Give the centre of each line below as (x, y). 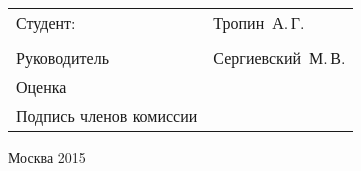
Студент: (46, 22)
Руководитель (62, 57)
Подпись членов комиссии (107, 115)
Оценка (41, 86)
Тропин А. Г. (259, 22)
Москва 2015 (47, 157)
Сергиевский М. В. (279, 57)
